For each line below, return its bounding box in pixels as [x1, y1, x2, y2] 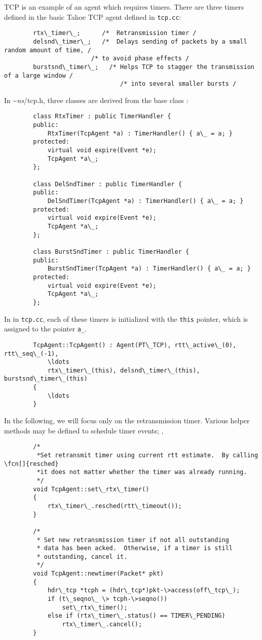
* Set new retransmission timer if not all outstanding [36, 536, 229, 544]
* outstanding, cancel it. [36, 553, 128, 560]
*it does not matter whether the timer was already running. [36, 468, 247, 476]
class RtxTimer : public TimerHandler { [33, 113, 171, 120]
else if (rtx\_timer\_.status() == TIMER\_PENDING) [47, 612, 226, 620]
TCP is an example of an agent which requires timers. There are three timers [4, 2, 244, 12]
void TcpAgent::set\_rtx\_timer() [33, 485, 149, 493]
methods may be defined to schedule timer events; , [4, 425, 164, 435]
